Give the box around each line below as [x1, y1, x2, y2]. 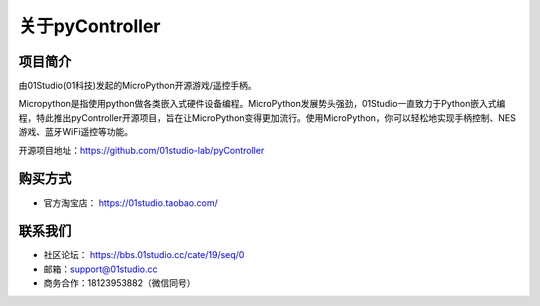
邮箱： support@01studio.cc [43, 263, 158, 275]
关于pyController [18, 15, 161, 37]
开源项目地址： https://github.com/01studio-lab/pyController [18, 144, 265, 156]
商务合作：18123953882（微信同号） [43, 277, 196, 289]
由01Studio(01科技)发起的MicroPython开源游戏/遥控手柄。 [18, 80, 257, 92]
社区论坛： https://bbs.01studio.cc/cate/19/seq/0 [43, 249, 245, 261]
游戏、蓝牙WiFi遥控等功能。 [18, 126, 134, 138]
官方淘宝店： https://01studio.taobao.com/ [43, 196, 219, 209]
